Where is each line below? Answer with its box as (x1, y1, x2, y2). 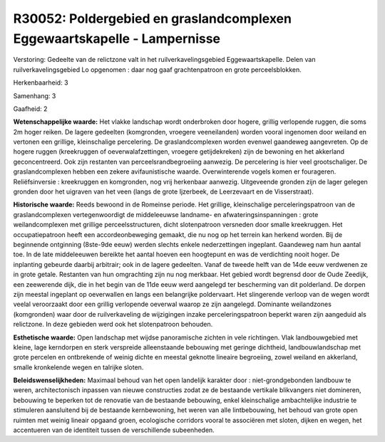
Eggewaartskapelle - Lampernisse (13, 31, 221, 46)
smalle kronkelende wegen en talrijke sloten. (13, 363, 144, 372)
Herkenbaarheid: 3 (13, 78, 68, 87)
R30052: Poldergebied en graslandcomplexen (13, 11, 292, 26)
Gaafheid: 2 (13, 104, 48, 113)
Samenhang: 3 (13, 91, 56, 100)
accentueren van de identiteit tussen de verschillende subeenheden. (13, 426, 215, 434)
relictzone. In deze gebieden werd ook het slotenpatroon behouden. (13, 320, 213, 329)
